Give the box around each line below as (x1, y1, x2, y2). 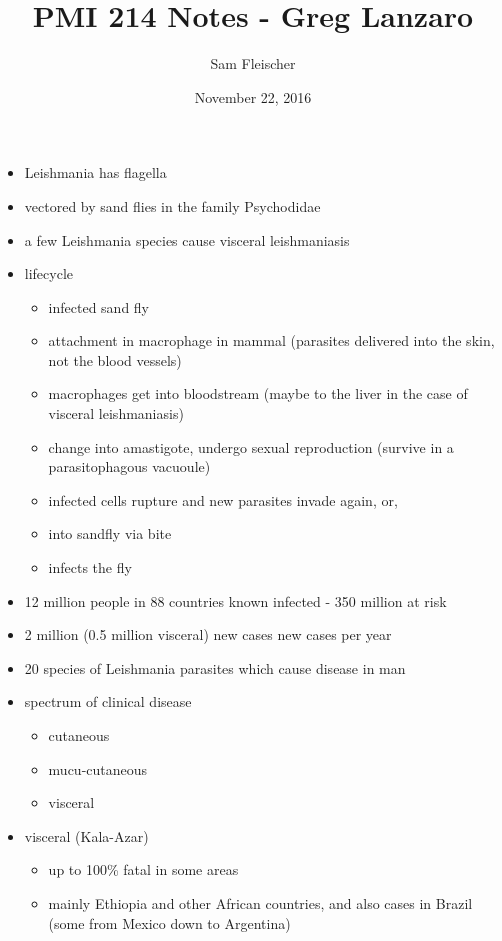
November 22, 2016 (194, 86, 312, 107)
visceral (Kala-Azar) (24, 825, 149, 846)
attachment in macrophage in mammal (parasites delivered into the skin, (48, 330, 495, 351)
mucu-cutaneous (48, 758, 148, 779)
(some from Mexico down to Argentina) (48, 912, 291, 933)
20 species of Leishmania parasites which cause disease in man (24, 657, 406, 678)
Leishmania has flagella (24, 162, 167, 183)
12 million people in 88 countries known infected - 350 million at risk (24, 590, 447, 611)
